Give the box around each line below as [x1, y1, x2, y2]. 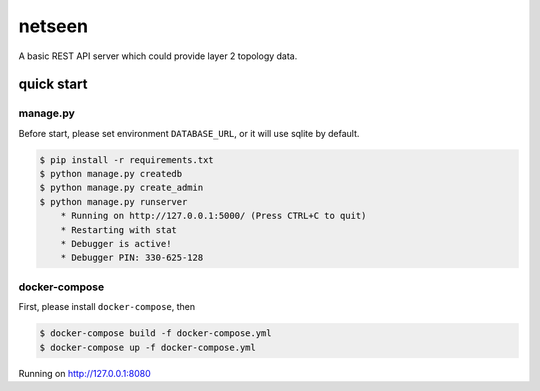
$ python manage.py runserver [39, 196, 188, 207]
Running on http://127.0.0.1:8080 [18, 367, 152, 379]
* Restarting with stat [60, 224, 177, 235]
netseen [18, 15, 89, 37]
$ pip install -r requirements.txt [39, 154, 214, 165]
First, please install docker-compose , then [18, 301, 196, 313]
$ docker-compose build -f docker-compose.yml [39, 328, 272, 339]
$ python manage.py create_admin [39, 182, 204, 194]
